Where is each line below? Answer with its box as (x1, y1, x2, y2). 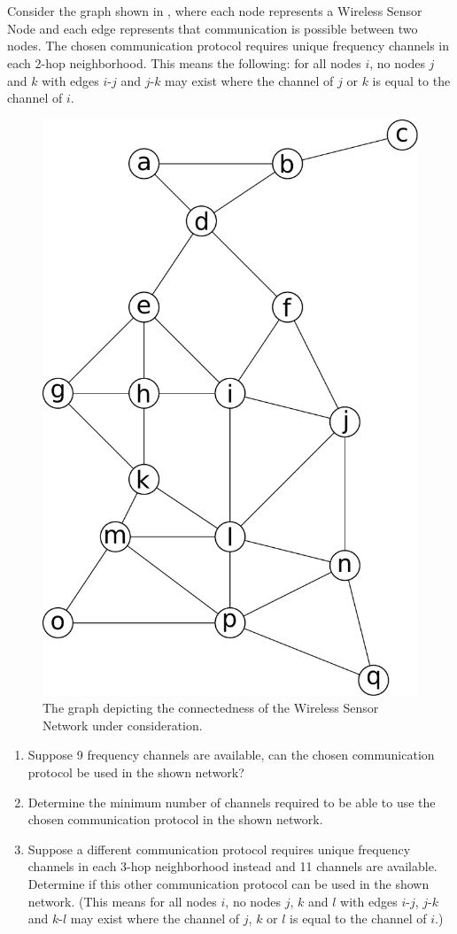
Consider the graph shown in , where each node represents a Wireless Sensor (7, 2, 422, 20)
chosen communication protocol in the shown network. (27, 810, 323, 829)
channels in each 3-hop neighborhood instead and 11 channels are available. (27, 857, 438, 876)
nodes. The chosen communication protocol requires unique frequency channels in (7, 36, 450, 55)
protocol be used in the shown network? (27, 763, 244, 782)
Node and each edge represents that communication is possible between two (7, 19, 418, 37)
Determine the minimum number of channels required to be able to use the (27, 792, 436, 811)
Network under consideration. (43, 715, 203, 734)
